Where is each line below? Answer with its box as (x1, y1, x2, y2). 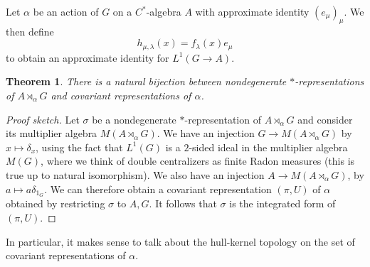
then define (6, 23, 54, 38)
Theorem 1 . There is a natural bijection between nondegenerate (6, 74, 287, 89)
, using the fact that (36, 139, 123, 154)
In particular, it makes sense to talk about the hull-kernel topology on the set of (6, 234, 355, 249)
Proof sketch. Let (6, 111, 80, 126)
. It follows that (149, 196, 217, 211)
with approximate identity (195, 4, 310, 18)
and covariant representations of (51, 88, 191, 103)
